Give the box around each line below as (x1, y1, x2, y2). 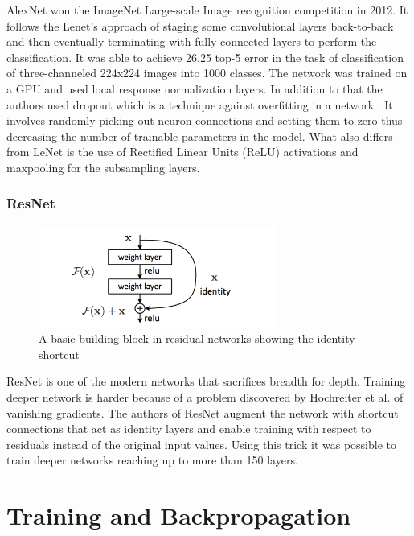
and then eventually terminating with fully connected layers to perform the (6, 33, 377, 50)
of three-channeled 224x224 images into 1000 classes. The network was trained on (6, 64, 408, 81)
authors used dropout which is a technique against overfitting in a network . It (6, 96, 393, 113)
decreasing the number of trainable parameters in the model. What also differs (6, 127, 393, 144)
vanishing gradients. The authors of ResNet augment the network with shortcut (6, 404, 399, 421)
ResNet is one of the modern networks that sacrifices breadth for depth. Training (6, 373, 406, 390)
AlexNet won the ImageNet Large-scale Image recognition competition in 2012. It (6, 2, 408, 18)
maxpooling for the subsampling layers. (6, 159, 200, 175)
